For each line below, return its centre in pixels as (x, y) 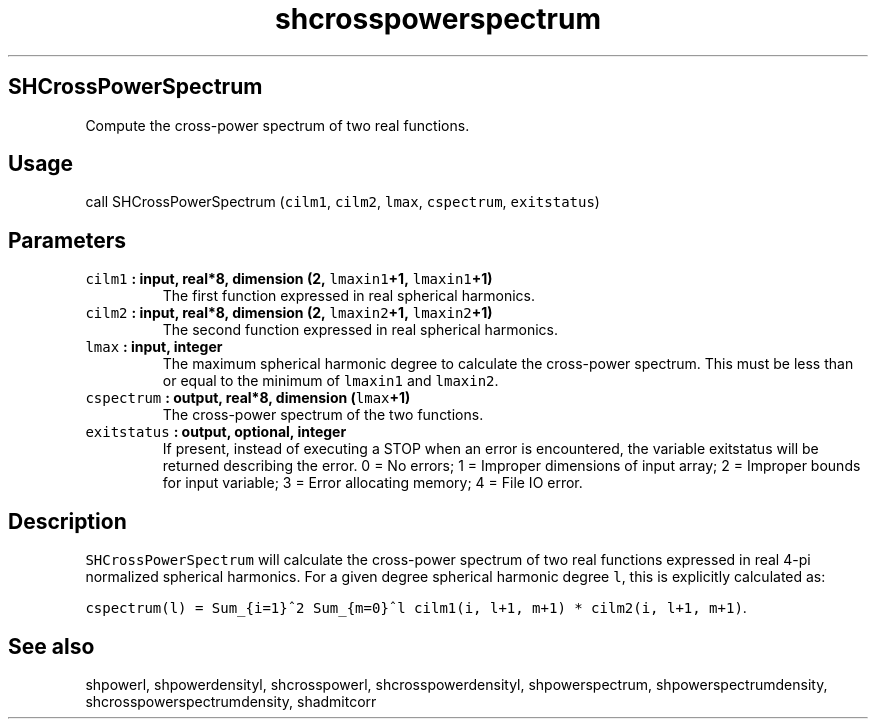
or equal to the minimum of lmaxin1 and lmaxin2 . (330, 381)
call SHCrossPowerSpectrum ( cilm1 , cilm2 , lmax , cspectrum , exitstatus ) (342, 202)
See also (51, 646)
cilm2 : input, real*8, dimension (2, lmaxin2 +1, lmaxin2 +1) (289, 313)
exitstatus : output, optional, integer (216, 432)
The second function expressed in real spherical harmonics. (360, 330)
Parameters (67, 240)
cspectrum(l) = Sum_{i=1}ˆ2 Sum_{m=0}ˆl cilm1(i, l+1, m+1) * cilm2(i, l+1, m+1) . (416, 608)
